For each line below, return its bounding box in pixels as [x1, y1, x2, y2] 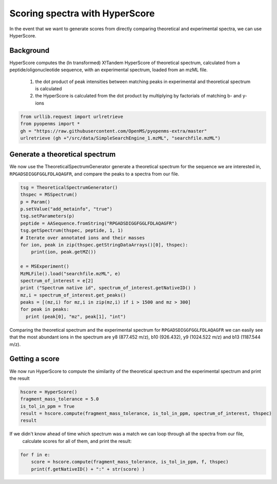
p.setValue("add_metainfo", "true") [20, 206, 113, 212]
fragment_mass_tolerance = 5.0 [20, 396, 100, 402]
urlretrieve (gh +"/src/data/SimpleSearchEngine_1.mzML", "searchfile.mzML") [20, 135, 221, 141]
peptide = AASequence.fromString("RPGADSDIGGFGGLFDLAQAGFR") [20, 220, 177, 226]
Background [9, 46, 50, 55]
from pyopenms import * [20, 121, 81, 127]
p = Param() [20, 199, 51, 205]
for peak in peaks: [20, 307, 69, 312]
